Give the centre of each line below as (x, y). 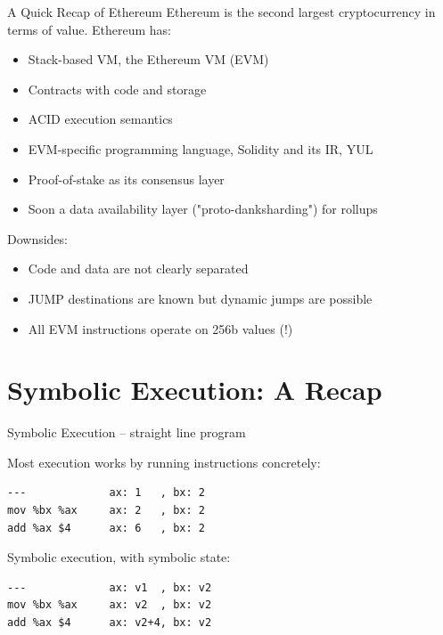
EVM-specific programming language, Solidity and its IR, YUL (201, 148)
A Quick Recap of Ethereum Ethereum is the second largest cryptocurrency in (221, 12)
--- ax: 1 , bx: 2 (106, 493)
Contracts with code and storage (117, 89)
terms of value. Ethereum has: (89, 29)
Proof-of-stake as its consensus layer (126, 179)
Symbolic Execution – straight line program (127, 432)
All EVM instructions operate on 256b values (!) (160, 328)
